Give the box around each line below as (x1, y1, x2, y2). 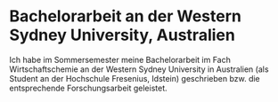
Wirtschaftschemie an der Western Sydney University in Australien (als (9, 64, 269, 75)
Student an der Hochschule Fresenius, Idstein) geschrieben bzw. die (9, 73, 260, 83)
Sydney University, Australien (9, 25, 236, 45)
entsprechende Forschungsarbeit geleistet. (9, 82, 168, 93)
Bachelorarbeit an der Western (9, 6, 242, 27)
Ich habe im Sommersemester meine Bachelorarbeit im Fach (9, 54, 232, 65)
